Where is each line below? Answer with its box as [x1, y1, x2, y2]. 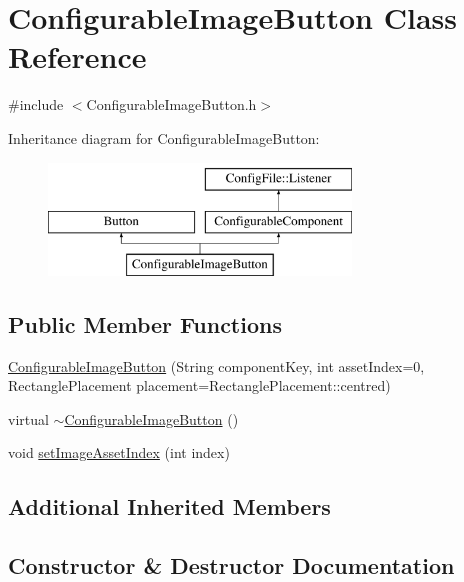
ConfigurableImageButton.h [86, 94, 257, 115]
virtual [8, 408, 49, 429]
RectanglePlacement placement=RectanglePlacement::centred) [8, 375, 391, 396]
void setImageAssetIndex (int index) [8, 442, 230, 463]
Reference [8, 36, 147, 77]
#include [8, 94, 64, 115]
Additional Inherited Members [8, 491, 331, 522]
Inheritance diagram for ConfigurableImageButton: [8, 127, 320, 148]
